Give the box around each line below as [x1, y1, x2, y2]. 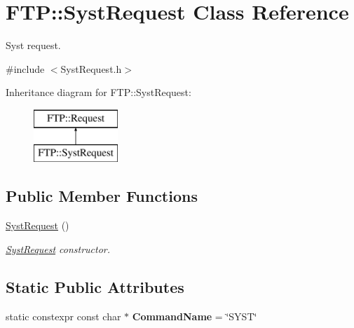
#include [6, 61, 45, 76]
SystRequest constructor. [6, 241, 111, 256]
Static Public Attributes [6, 275, 184, 297]
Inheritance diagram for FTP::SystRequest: [6, 85, 191, 100]
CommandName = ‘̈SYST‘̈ [132, 308, 257, 323]
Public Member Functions [6, 185, 198, 207]
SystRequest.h [60, 61, 122, 76]
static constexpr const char [6, 308, 121, 323]
